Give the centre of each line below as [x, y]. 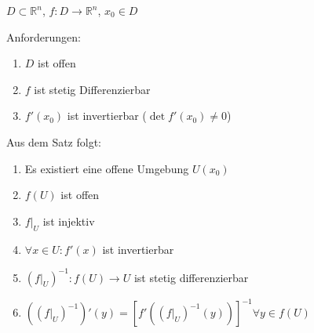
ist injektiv [69, 221]
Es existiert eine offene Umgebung [107, 168]
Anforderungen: [44, 36]
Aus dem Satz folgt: [54, 141]
